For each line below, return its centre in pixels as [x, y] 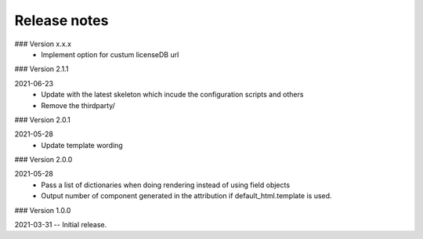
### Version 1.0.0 [43, 210]
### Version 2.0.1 [42, 119]
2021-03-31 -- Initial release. [61, 225]
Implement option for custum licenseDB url [110, 54]
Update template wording [82, 145]
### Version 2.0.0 [43, 160]
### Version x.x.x [43, 44]
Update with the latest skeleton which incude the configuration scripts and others [172, 95]
